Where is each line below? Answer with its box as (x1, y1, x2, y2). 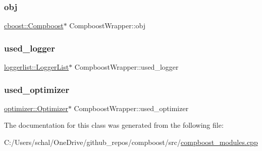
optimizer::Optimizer (4, 103, 68, 113)
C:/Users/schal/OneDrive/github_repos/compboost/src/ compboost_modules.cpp (4, 137, 258, 147)
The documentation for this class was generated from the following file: (4, 120, 224, 130)
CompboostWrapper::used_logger (74, 62, 179, 72)
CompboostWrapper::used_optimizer (74, 103, 189, 113)
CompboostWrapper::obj (69, 20, 145, 31)
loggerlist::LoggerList (4, 62, 69, 72)
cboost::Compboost (4, 20, 64, 31)
